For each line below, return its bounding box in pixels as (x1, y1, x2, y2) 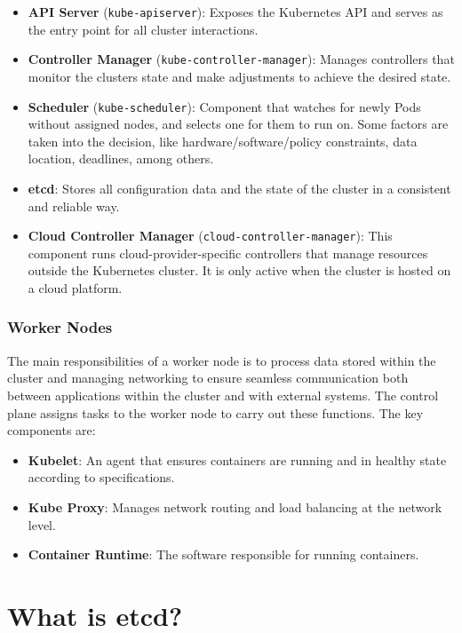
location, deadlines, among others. (28, 149, 214, 168)
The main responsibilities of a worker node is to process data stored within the (7, 351, 436, 369)
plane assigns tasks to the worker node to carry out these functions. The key (7, 403, 424, 422)
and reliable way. (28, 196, 120, 215)
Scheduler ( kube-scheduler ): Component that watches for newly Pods (28, 97, 421, 115)
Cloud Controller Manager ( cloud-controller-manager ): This (28, 226, 393, 245)
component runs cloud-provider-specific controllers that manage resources (28, 243, 428, 262)
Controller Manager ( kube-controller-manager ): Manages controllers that (28, 50, 455, 68)
